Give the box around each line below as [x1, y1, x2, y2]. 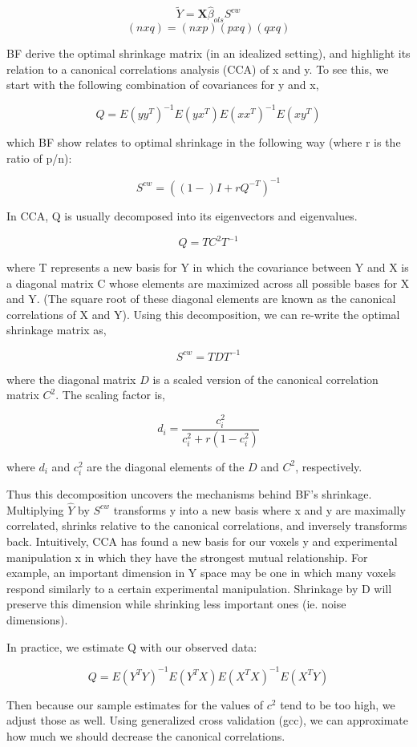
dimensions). [6, 611, 68, 628]
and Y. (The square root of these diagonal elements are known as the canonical [6, 290, 396, 307]
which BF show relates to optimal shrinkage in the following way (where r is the [6, 134, 401, 151]
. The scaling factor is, [55, 386, 165, 403]
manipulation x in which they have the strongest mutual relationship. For [6, 548, 368, 565]
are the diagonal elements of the [87, 458, 245, 474]
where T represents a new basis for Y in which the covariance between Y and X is [6, 259, 409, 276]
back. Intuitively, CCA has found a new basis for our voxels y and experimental [6, 533, 398, 549]
